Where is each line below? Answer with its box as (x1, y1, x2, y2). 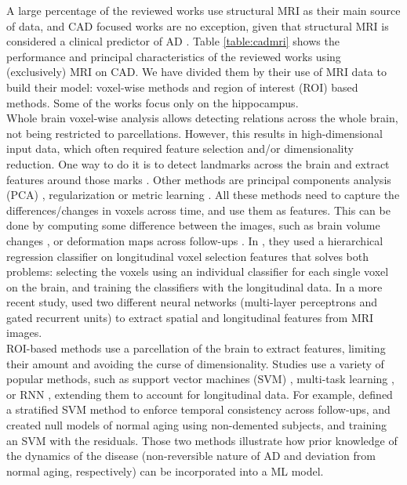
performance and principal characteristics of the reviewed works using (6, 48, 341, 64)
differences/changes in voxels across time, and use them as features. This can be (6, 201, 391, 218)
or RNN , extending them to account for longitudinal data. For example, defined (6, 385, 393, 402)
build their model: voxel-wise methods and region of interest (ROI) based (6, 78, 358, 95)
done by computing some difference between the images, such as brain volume (6, 217, 380, 233)
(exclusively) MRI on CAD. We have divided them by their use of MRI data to (6, 63, 387, 80)
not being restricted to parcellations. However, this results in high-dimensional (6, 125, 383, 141)
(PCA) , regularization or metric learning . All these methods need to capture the (6, 186, 400, 203)
